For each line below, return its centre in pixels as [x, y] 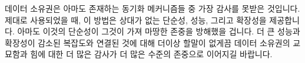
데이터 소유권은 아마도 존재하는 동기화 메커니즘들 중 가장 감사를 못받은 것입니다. [152, 8]
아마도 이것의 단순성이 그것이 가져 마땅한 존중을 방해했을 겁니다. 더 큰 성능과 [159, 31]
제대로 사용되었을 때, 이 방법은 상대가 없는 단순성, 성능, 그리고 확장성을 [136, 20]
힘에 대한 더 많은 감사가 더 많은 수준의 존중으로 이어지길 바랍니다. [151, 54]
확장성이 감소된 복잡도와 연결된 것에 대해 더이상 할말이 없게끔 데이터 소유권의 [147, 42]
